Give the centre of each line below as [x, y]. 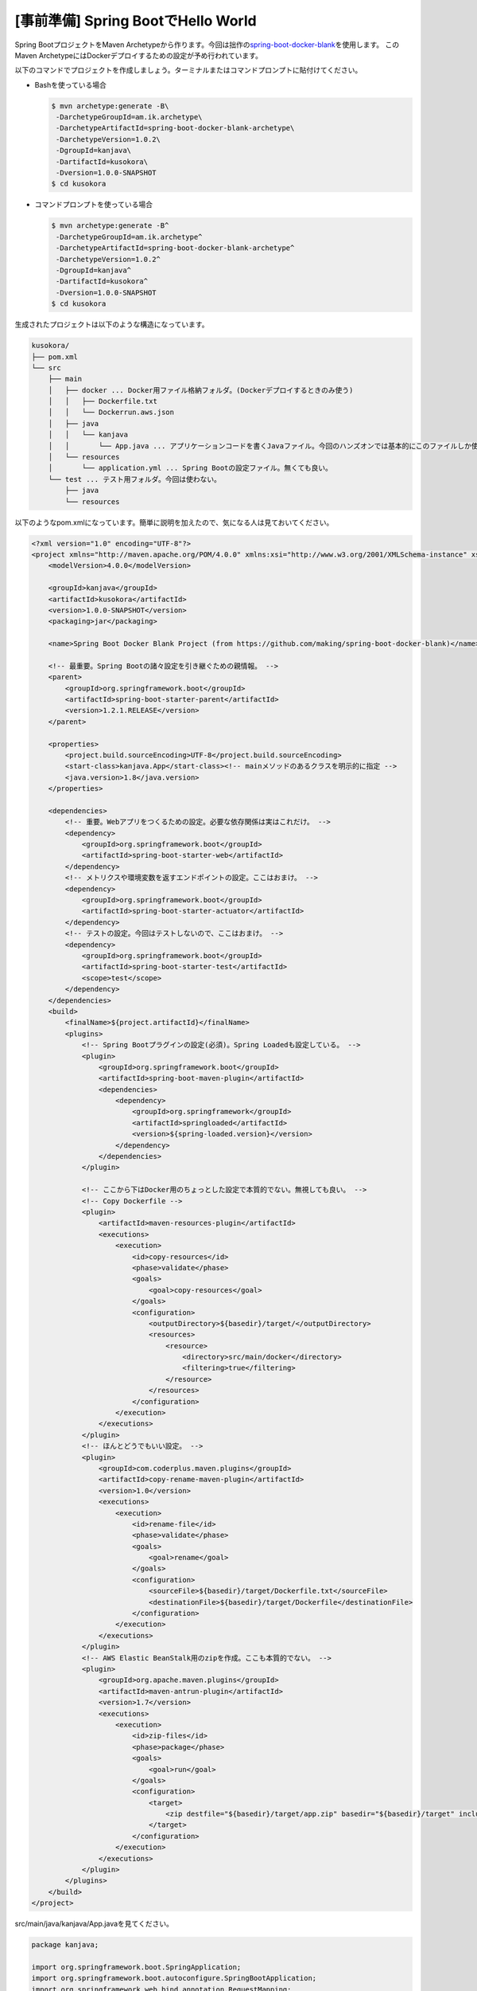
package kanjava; [65, 1945]
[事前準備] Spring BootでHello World [136, 21]
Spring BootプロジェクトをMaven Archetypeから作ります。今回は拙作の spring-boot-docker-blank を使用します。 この [207, 45]
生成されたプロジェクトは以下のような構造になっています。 [112, 325]
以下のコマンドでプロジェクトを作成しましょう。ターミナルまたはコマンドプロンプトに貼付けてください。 [188, 70]
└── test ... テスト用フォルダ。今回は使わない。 [135, 479]
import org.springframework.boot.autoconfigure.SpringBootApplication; [174, 1978]
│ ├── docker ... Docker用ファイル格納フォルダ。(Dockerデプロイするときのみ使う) [201, 390]
